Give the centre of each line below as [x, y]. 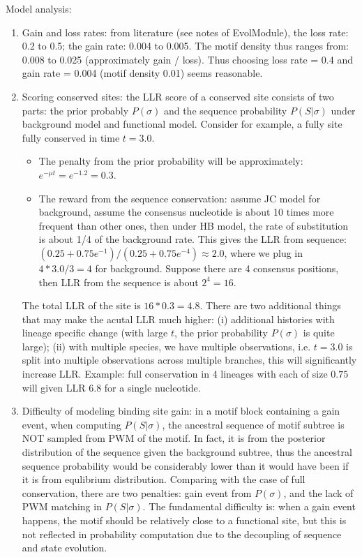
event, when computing [71, 424]
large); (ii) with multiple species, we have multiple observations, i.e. [166, 346]
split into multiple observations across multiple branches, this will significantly [189, 360]
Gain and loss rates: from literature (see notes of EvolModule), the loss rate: [185, 32]
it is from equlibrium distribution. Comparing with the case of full [164, 479]
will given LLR [54, 387]
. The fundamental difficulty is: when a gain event [249, 506]
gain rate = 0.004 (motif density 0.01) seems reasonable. [142, 73]
